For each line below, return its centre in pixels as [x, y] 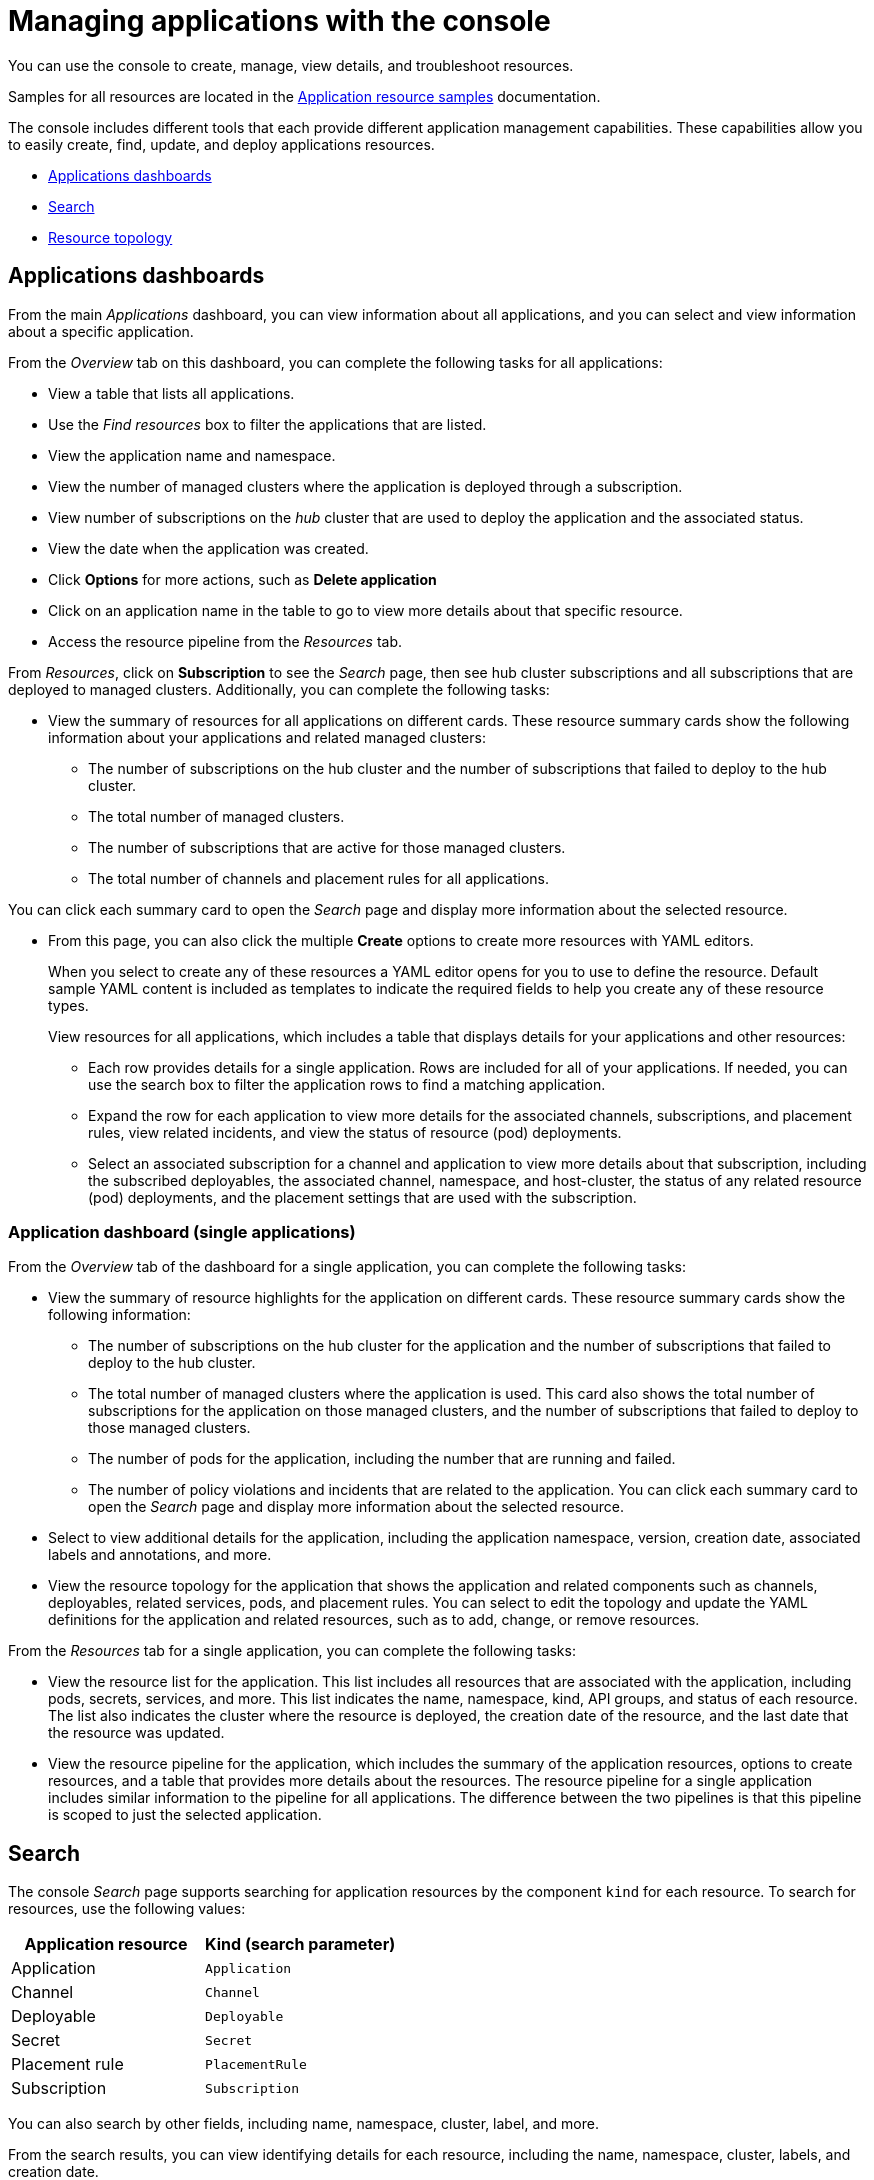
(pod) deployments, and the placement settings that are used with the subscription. [362, 1197]
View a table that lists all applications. [171, 393]
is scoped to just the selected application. [185, 1815]
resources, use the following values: [127, 1909]
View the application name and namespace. [192, 455]
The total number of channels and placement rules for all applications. [318, 878]
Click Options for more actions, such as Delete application [242, 579]
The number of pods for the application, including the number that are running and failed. [382, 1459]
